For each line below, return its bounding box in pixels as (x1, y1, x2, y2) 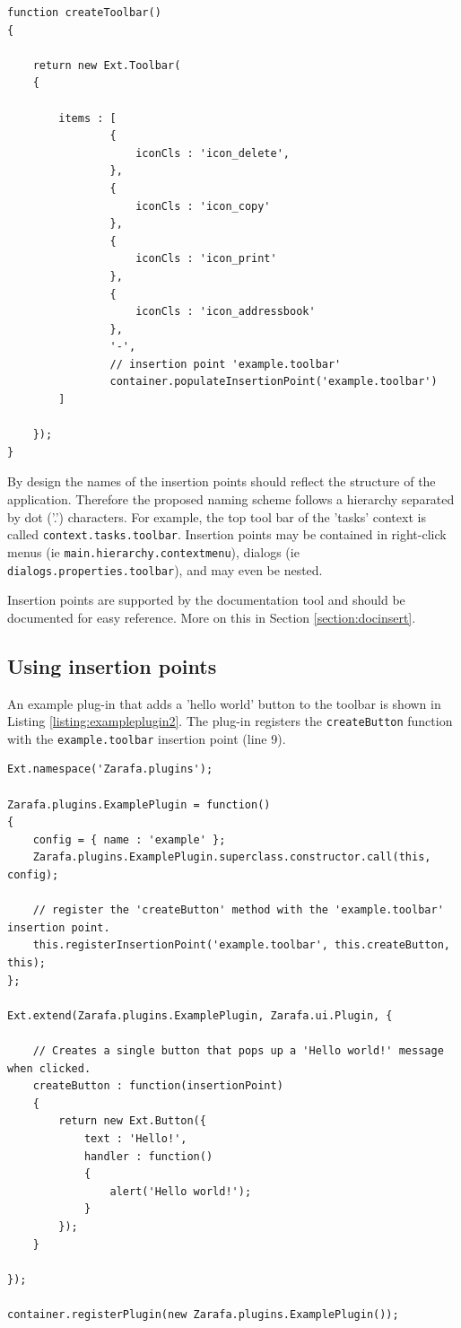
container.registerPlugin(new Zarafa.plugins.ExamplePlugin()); (7, 1307, 399, 1321)
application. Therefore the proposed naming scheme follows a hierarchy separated (7, 490, 455, 509)
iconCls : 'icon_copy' (135, 199, 271, 213)
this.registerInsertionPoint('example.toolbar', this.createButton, (32, 939, 450, 952)
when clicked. (7, 1062, 91, 1075)
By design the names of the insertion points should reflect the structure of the (7, 472, 436, 491)
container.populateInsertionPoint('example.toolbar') (109, 375, 438, 389)
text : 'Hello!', (83, 1131, 187, 1145)
